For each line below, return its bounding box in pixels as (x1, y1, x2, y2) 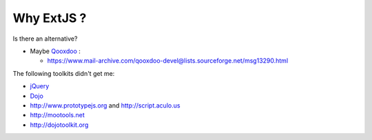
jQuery (30, 82, 50, 90)
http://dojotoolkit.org (30, 121, 89, 129)
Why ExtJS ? (12, 10, 87, 26)
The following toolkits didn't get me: (12, 69, 115, 77)
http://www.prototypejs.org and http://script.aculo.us (30, 101, 180, 110)
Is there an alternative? (12, 34, 78, 43)
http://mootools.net (30, 111, 85, 119)
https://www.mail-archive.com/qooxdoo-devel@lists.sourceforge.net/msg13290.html (47, 57, 289, 65)
